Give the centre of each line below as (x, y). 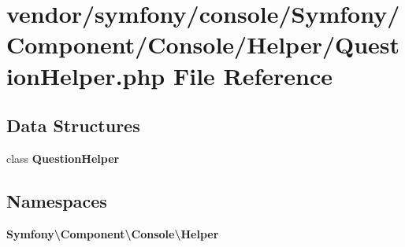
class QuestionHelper (63, 158)
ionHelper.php (86, 75)
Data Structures (73, 125)
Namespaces (57, 200)
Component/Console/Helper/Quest (203, 44)
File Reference (253, 75)
